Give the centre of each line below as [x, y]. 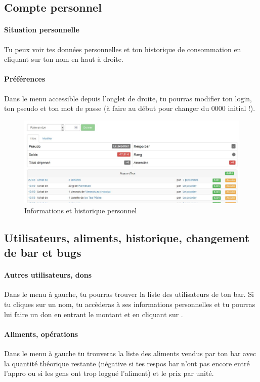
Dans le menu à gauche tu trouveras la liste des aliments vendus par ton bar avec [130, 353]
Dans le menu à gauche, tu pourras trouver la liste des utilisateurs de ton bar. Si [129, 294]
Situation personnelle [42, 30]
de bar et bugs [43, 253]
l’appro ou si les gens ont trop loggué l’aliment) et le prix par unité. [109, 373]
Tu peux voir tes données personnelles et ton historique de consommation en [123, 49]
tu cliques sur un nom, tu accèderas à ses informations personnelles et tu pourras [130, 304]
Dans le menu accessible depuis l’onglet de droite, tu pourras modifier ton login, [128, 98]
